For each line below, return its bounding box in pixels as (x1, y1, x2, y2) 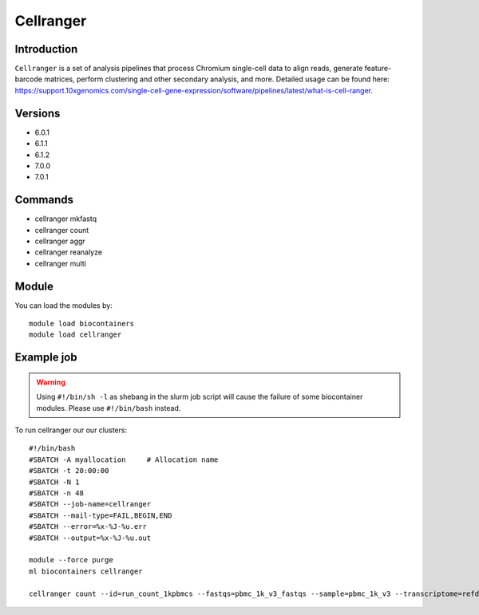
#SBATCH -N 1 (29, 477, 80, 487)
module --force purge (29, 555, 113, 565)
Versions (14, 106, 61, 120)
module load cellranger (29, 330, 122, 339)
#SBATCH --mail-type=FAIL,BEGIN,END (29, 511, 172, 520)
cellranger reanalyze (34, 247, 103, 257)
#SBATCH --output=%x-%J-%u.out (29, 533, 152, 542)
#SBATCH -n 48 (29, 489, 84, 498)
